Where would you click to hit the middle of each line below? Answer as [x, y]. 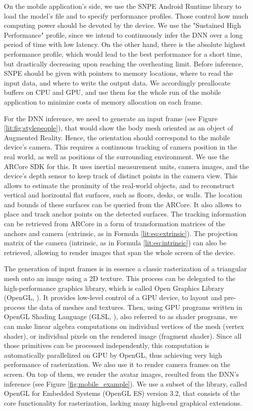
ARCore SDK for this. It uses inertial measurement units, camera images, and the [126, 166]
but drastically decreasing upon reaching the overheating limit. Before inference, [124, 63]
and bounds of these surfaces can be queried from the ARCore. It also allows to [123, 204]
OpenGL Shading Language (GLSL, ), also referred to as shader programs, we [121, 316]
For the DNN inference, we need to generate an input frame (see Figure [111, 118]
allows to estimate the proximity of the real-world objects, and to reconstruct [119, 185]
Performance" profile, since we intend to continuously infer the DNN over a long [123, 34]
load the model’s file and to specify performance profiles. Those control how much [126, 15]
